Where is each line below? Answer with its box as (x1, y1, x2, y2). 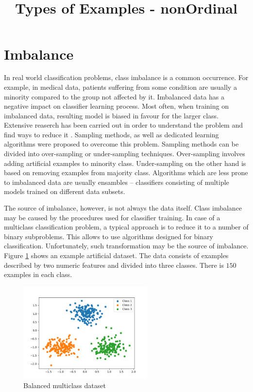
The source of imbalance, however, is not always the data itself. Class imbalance (4, 203, 242, 213)
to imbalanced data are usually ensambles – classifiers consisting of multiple (4, 177, 229, 187)
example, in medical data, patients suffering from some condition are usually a (4, 82, 237, 92)
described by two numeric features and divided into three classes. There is (4, 260, 224, 270)
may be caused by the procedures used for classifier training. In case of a (4, 212, 220, 222)
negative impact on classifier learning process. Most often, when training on (4, 101, 229, 111)
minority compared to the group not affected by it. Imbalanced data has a (4, 91, 225, 101)
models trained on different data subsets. (4, 186, 125, 196)
